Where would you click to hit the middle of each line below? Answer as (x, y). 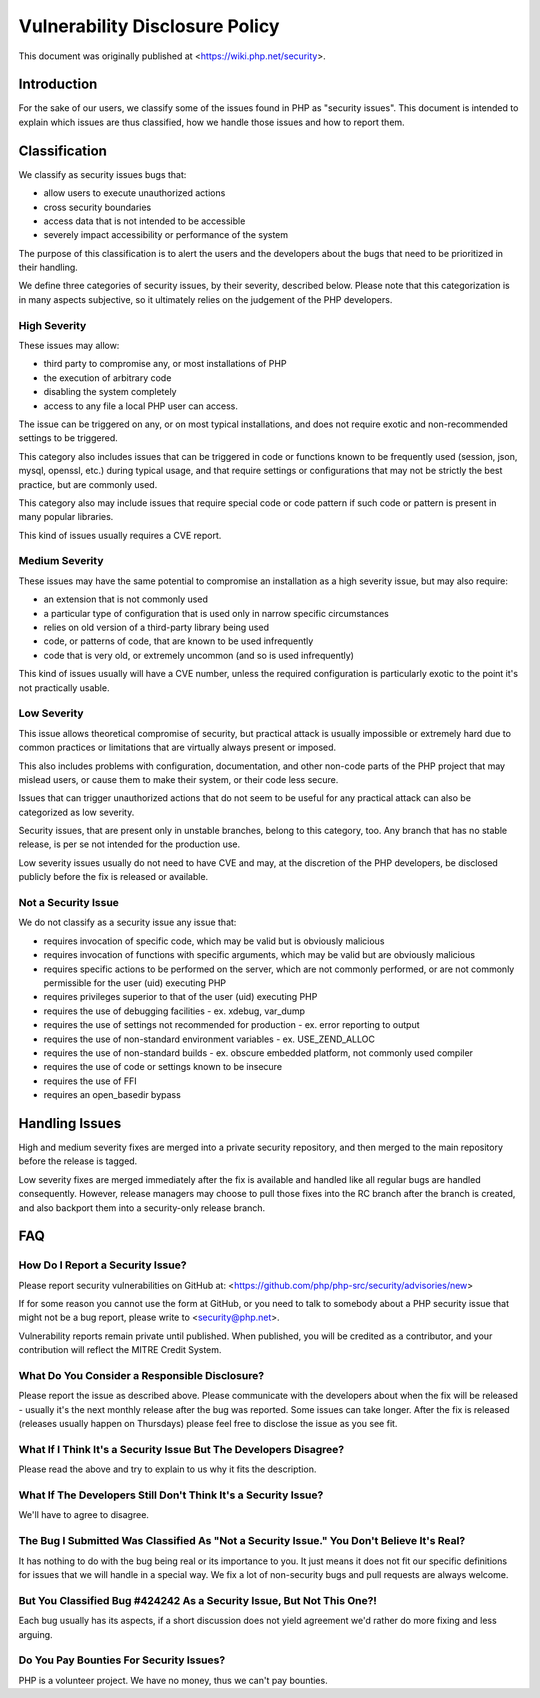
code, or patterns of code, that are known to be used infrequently (178, 641)
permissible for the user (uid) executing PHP (135, 982)
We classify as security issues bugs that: (102, 174)
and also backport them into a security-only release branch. (141, 1207)
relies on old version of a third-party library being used (156, 627)
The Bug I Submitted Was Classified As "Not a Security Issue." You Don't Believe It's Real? (242, 1541)
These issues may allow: (69, 346)
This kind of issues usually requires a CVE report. (120, 535)
